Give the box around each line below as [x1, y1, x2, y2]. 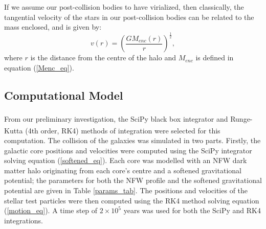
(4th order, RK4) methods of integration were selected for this [25, 125, 220, 135]
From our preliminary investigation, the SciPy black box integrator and [4, 113, 228, 124]
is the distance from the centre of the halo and [30, 52, 176, 63]
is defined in [195, 52, 234, 63]
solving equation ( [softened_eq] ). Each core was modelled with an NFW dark [4, 155, 247, 166]
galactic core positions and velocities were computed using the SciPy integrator [4, 145, 252, 155]
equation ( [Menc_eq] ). [4, 62, 74, 73]
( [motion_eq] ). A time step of [4, 205, 98, 216]
